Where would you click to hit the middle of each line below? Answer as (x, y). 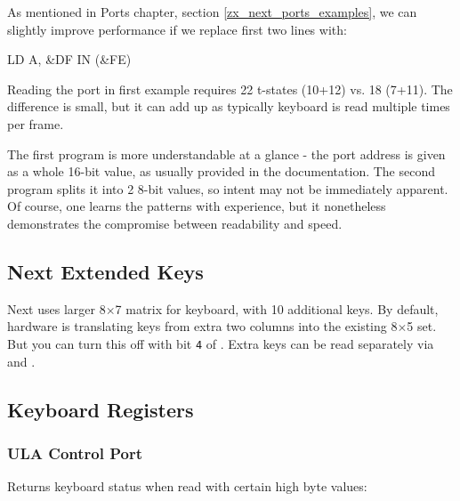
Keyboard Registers (101, 409)
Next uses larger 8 (56, 308)
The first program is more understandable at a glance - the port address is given (226, 154)
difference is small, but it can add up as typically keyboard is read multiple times (229, 106)
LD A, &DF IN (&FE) (69, 59)
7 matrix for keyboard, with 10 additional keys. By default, (277, 308)
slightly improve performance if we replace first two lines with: (177, 29)
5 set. (422, 326)
